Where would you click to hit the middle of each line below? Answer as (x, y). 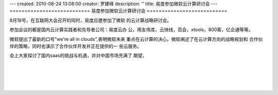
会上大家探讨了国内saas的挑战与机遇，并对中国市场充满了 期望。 (78, 56)
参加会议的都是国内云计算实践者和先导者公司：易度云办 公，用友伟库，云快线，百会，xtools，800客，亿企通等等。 (131, 30)
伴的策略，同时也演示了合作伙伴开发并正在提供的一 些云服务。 (75, 46)
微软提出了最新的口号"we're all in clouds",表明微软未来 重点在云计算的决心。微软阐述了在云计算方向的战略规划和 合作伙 (136, 39)
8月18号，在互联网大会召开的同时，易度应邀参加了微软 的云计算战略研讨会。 (91, 20)
